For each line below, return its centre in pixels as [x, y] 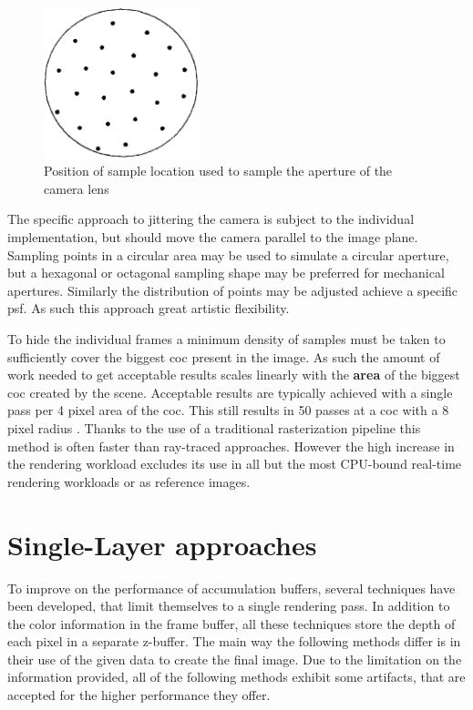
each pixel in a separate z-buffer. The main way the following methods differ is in [234, 641]
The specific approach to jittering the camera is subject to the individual [211, 219]
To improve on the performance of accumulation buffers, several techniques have [231, 588]
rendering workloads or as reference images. [129, 481]
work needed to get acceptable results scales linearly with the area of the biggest [234, 375]
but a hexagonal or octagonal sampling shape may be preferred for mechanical [226, 273]
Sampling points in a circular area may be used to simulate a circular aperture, [228, 254]
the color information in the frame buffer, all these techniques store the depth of [231, 623]
